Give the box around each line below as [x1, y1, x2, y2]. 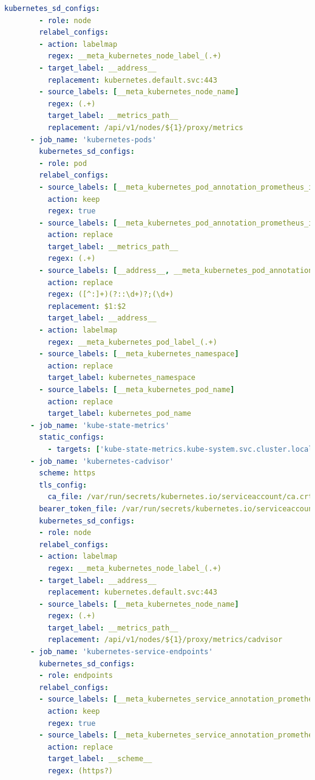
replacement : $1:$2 [47, 302, 126, 311]
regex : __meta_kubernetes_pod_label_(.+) [47, 337, 217, 347]
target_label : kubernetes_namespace [47, 373, 196, 382]
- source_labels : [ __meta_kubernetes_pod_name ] [39, 385, 235, 394]
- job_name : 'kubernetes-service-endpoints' [30, 647, 213, 657]
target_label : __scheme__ [47, 754, 152, 764]
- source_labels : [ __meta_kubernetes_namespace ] [39, 350, 239, 359]
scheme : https [39, 469, 96, 478]
